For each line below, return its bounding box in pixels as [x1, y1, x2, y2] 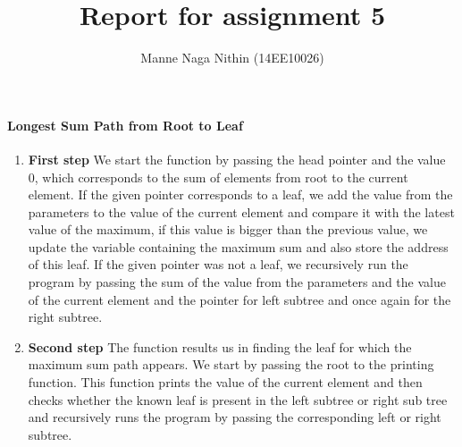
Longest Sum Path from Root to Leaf [7, 115, 243, 134]
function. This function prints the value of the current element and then [28, 373, 423, 392]
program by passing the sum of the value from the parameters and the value [28, 273, 446, 291]
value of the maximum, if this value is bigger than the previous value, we [28, 220, 428, 239]
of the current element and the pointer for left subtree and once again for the [28, 290, 451, 308]
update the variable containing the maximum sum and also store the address [28, 237, 449, 256]
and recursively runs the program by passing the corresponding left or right [28, 408, 441, 426]
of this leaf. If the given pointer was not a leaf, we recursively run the [28, 255, 408, 274]
